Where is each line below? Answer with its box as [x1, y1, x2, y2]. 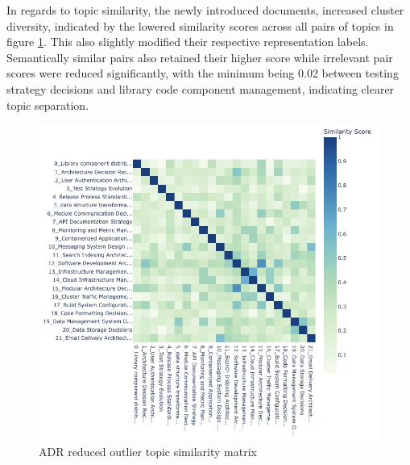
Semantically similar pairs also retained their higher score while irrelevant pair [6, 48, 393, 65]
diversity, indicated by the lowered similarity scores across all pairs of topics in [6, 17, 394, 34]
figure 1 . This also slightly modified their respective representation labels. [6, 33, 369, 50]
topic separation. [6, 96, 89, 113]
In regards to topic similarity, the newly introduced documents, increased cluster [6, 2, 404, 18]
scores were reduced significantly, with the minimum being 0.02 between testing [6, 65, 399, 82]
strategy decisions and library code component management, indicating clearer [6, 80, 395, 97]
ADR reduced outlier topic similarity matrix [39, 442, 257, 459]
